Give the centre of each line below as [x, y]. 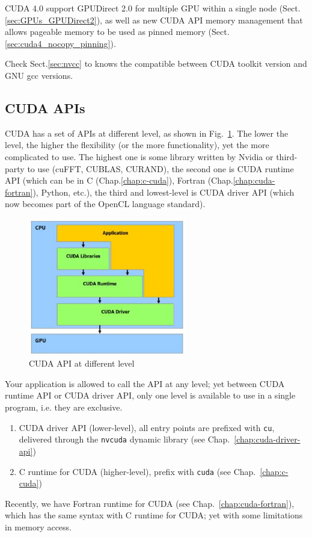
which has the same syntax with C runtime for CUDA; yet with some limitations [154, 515]
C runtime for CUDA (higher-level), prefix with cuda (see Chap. [137, 471]
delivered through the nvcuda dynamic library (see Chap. [124, 439]
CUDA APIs [45, 107]
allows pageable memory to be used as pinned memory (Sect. [117, 32]
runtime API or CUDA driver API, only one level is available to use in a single [150, 395]
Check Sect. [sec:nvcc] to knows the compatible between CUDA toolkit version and [156, 64]
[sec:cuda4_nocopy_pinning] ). [60, 43]
